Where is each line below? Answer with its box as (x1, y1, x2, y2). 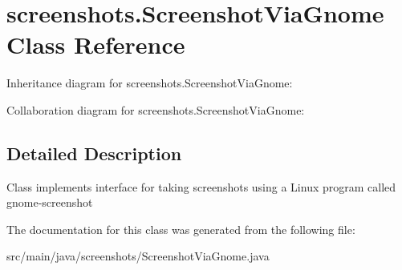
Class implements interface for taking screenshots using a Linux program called (6, 178, 396, 195)
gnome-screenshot (6, 194, 93, 211)
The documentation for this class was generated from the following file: (6, 220, 355, 237)
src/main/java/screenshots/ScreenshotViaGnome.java (6, 248, 270, 264)
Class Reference (6, 28, 185, 61)
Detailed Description (6, 140, 182, 165)
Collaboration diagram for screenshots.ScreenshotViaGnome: (6, 101, 305, 118)
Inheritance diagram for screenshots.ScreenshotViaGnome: (6, 75, 293, 91)
